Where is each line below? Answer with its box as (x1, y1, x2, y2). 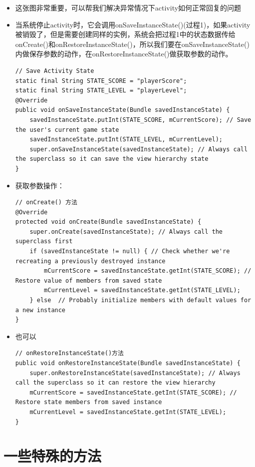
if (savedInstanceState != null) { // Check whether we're (29, 248, 230, 255)
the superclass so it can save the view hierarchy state (15, 155, 209, 163)
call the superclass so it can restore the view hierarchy (15, 379, 216, 387)
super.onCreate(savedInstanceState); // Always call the (29, 228, 223, 235)
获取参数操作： (15, 180, 64, 190)
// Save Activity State (15, 67, 94, 74)
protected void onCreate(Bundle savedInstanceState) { (15, 218, 202, 226)
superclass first (15, 238, 73, 245)
